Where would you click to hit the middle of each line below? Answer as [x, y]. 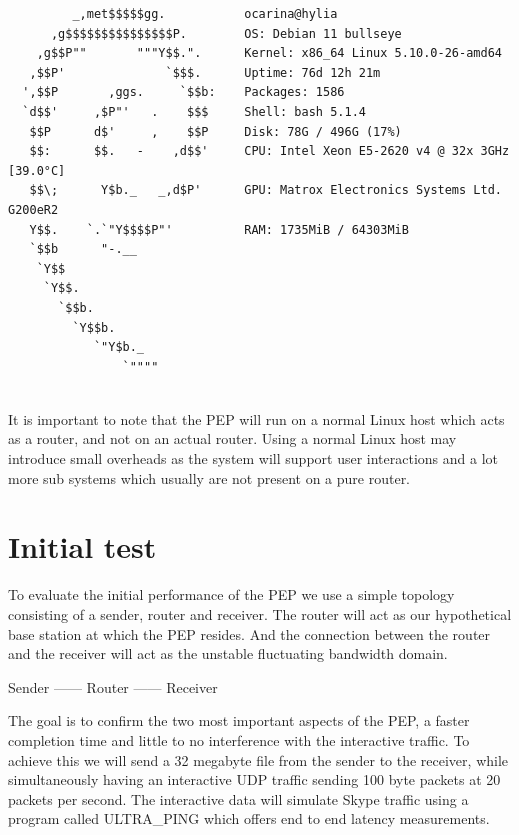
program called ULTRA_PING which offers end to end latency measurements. [249, 818]
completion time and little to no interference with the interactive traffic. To [239, 739]
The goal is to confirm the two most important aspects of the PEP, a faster [239, 720]
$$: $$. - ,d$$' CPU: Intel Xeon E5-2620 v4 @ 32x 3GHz [269, 151]
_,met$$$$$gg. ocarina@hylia [205, 14]
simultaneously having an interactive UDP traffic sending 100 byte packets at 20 [254, 779]
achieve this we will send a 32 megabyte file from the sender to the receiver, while [258, 759]
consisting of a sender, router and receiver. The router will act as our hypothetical [260, 613]
